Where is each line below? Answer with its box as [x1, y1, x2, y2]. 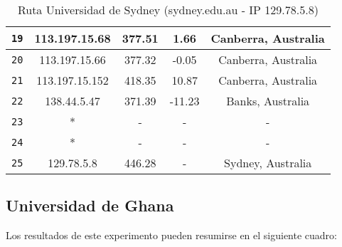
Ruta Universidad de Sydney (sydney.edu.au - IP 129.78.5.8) [17, 1, 319, 18]
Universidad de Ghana [6, 194, 174, 216]
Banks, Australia [226, 93, 310, 109]
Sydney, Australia [224, 154, 312, 171]
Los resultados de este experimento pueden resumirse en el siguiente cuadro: [6, 228, 337, 243]
